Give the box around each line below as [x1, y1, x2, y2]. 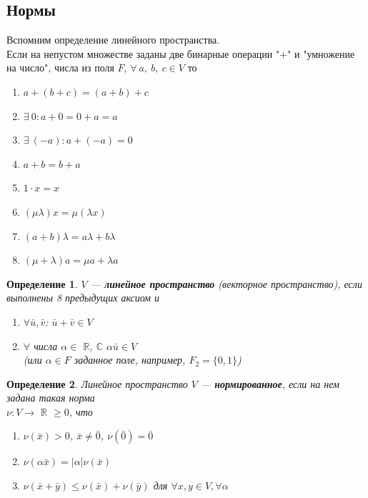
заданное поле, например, [74, 352, 186, 367]
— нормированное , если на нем [200, 376, 340, 391]
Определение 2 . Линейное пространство [6, 376, 188, 391]
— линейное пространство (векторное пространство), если [90, 276, 362, 291]
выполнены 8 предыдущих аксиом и [6, 290, 160, 305]
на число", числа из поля [6, 60, 114, 75]
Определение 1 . [6, 276, 78, 291]
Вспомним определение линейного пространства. [6, 32, 220, 47]
